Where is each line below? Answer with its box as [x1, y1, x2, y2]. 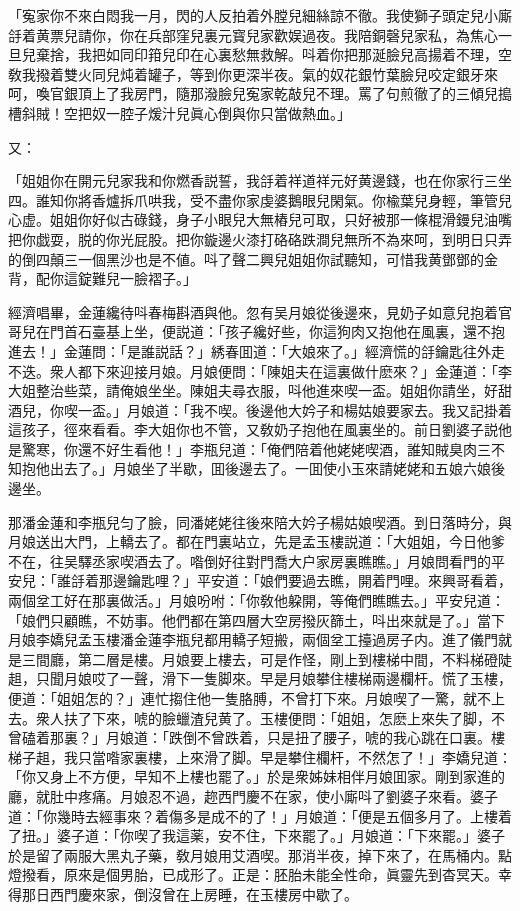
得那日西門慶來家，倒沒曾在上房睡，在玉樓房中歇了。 [8, 883, 358, 904]
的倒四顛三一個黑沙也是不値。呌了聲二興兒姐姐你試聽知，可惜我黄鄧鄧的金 [8, 248, 498, 269]
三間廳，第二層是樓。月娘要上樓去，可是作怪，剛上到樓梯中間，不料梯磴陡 [21, 648, 512, 669]
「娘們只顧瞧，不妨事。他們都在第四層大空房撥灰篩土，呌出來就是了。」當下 [8, 609, 505, 630]
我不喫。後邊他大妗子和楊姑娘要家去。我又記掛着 [189, 399, 512, 420]
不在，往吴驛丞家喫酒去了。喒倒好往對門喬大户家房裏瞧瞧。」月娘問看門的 [8, 550, 491, 571]
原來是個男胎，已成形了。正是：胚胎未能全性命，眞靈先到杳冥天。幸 [63, 864, 512, 885]
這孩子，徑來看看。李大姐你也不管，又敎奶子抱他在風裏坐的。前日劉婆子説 [8, 419, 498, 440]
